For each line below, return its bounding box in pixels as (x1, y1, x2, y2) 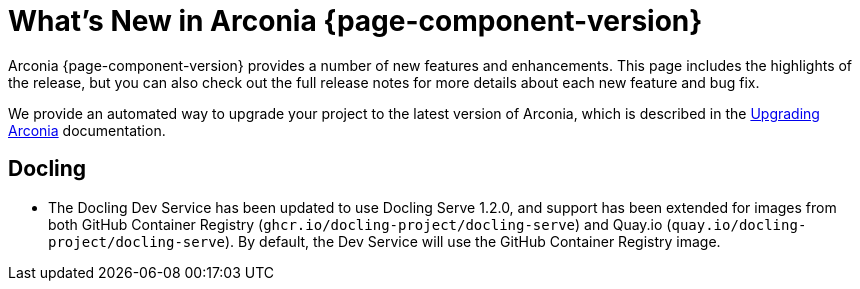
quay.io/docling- (671, 216, 807, 233)
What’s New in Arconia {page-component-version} (8, 4, 703, 38)
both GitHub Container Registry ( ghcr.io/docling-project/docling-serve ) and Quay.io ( (48, 215, 672, 233)
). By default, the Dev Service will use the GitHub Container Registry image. (225, 232, 721, 250)
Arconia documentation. (8, 121, 166, 139)
